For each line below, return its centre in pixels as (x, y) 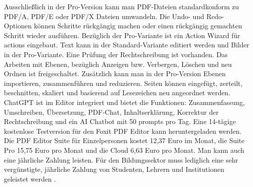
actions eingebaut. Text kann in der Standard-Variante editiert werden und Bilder (127, 45)
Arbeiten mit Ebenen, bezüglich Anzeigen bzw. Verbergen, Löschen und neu (118, 64)
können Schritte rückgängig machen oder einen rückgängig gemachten (138, 26)
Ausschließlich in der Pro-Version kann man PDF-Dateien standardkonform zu (122, 6)
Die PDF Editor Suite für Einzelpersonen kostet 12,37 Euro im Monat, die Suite (124, 140)
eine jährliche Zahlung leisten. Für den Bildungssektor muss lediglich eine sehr (121, 159)
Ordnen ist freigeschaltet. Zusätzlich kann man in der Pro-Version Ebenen (115, 73)
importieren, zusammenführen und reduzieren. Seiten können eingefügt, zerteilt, (123, 83)
